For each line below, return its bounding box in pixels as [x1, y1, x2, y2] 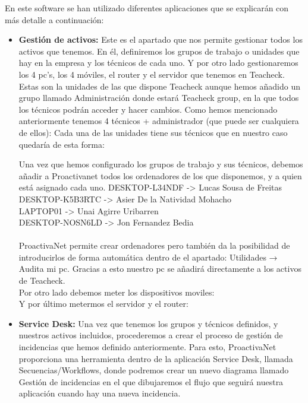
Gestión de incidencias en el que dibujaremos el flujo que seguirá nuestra [18, 375, 284, 388]
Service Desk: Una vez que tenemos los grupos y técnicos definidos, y [18, 317, 278, 329]
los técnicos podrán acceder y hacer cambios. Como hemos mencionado [18, 103, 278, 115]
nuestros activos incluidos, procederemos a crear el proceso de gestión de [18, 329, 283, 341]
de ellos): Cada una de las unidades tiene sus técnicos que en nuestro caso [18, 126, 288, 138]
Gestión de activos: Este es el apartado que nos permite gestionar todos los [18, 33, 303, 46]
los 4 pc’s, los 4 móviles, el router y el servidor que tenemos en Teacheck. [18, 68, 285, 80]
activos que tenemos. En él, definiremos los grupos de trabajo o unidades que [18, 45, 300, 57]
